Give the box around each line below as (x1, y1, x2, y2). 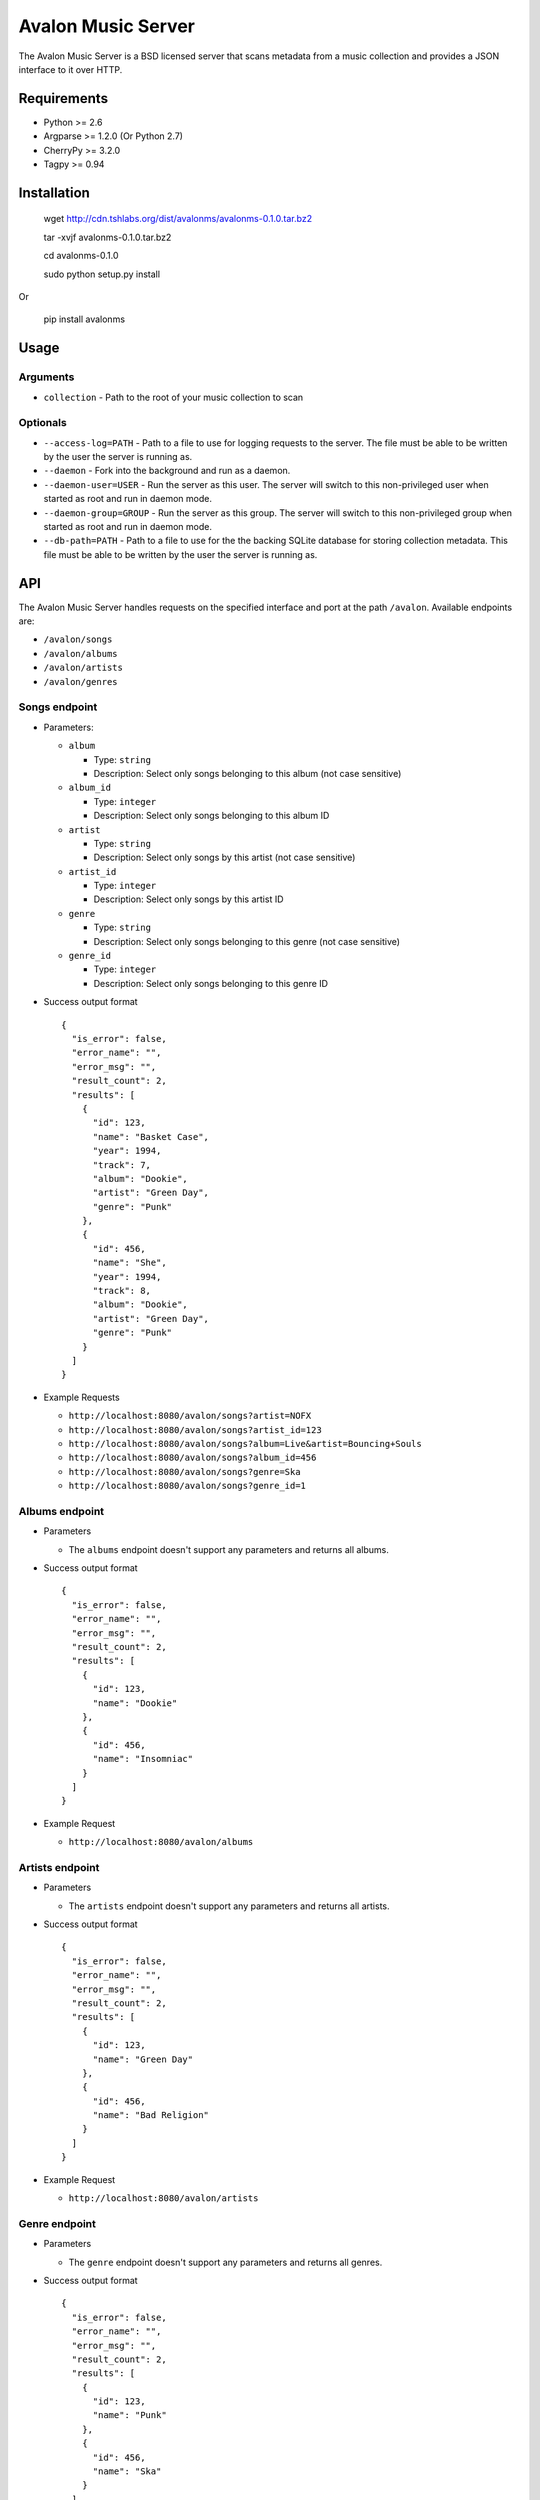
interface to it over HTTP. (18, 63, 123, 75)
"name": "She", (92, 1257, 167, 1269)
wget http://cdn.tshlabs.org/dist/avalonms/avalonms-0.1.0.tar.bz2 (43, 213, 313, 225)
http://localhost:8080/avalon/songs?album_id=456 (68, 1452, 317, 1464)
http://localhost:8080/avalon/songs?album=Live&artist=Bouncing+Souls (68, 1438, 422, 1449)
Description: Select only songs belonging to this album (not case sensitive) (93, 767, 402, 779)
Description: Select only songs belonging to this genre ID (93, 977, 329, 989)
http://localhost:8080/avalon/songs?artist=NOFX (68, 1410, 312, 1422)
